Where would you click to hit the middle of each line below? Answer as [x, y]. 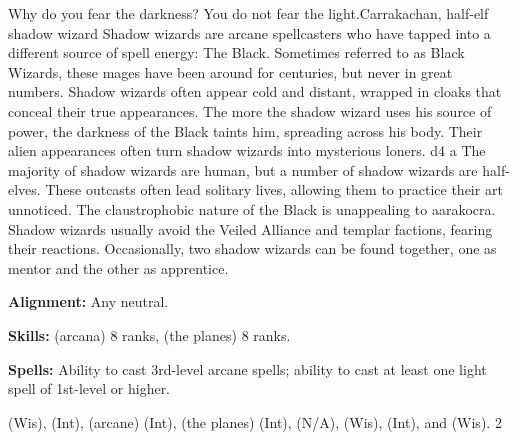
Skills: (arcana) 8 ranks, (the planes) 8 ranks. [149, 334]
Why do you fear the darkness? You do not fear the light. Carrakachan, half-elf [248, 13]
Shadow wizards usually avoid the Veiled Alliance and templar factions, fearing [250, 228]
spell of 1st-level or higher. [89, 388]
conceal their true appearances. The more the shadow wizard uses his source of [250, 110]
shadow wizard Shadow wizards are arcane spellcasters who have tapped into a [249, 32]
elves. [24, 189]
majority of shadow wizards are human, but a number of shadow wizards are [243, 169]
